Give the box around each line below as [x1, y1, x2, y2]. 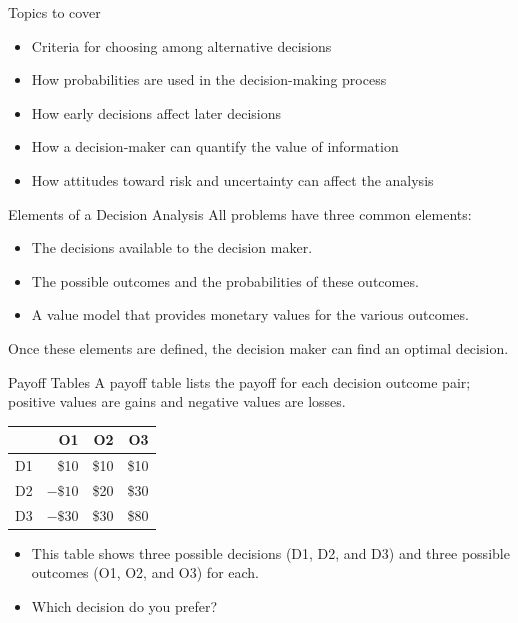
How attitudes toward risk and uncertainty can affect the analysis [31, 169, 434, 190]
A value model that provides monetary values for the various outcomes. [31, 304, 469, 325]
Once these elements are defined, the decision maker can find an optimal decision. [8, 337, 509, 358]
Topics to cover [8, 2, 101, 22]
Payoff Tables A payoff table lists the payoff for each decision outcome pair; [8, 371, 471, 392]
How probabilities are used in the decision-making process [31, 69, 387, 90]
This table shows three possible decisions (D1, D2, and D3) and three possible [31, 542, 510, 563]
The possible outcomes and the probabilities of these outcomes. [31, 270, 419, 291]
